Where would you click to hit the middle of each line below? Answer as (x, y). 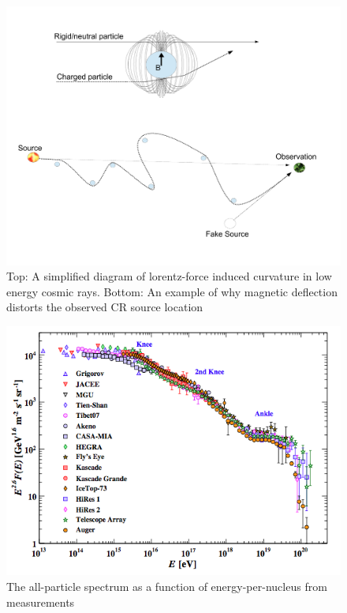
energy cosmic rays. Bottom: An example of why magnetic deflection (172, 291)
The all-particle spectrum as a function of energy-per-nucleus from (167, 587)
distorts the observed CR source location (105, 307)
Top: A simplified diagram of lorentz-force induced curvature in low (169, 276)
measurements (41, 602)
